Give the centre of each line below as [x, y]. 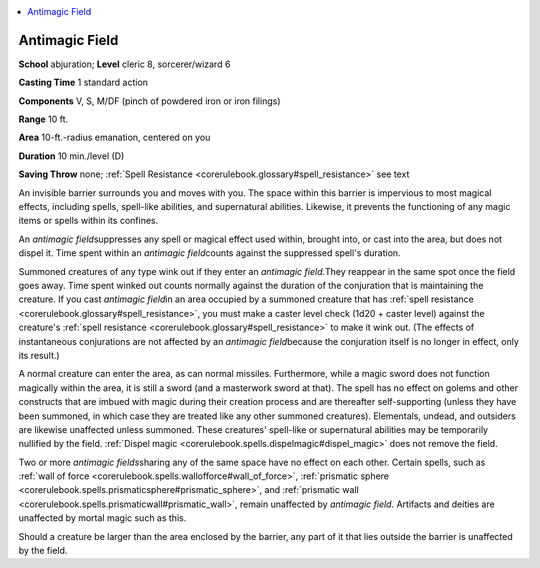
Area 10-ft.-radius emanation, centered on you [114, 137]
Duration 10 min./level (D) [71, 156]
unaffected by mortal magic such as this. [102, 518]
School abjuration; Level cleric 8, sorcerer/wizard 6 [124, 64]
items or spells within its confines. [88, 221]
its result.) [39, 355]
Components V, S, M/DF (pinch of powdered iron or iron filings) [149, 101]
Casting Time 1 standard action [83, 82]
